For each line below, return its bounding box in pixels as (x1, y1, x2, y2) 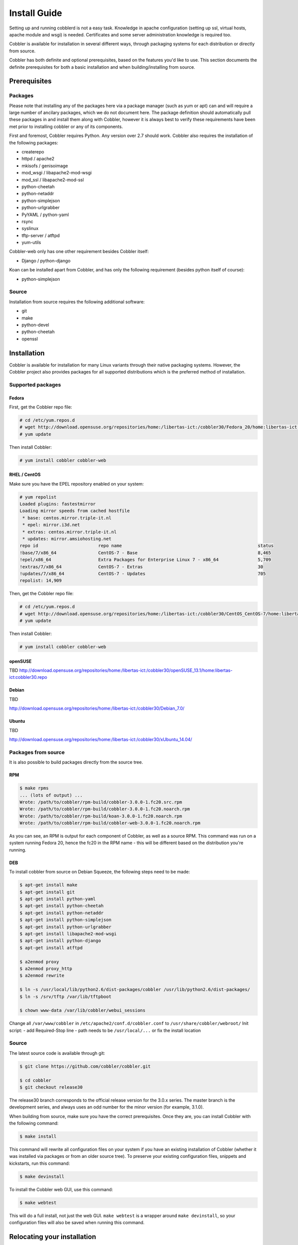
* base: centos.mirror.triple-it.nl (22, 515, 112, 520)
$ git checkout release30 (19, 1084, 83, 1090)
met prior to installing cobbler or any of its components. (9, 124, 123, 129)
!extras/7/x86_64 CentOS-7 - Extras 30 (19, 564, 263, 570)
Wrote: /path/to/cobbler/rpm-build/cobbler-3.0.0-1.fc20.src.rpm (19, 799, 182, 805)
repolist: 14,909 (19, 578, 62, 584)
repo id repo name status (19, 543, 274, 549)
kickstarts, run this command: (9, 1160, 70, 1166)
